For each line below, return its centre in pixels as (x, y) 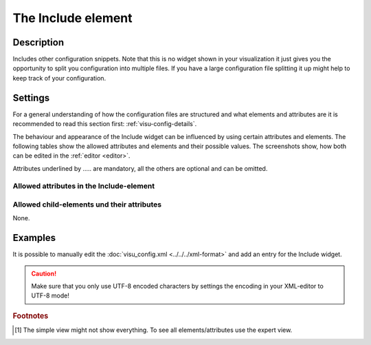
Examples (34, 238)
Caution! (44, 273)
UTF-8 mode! (50, 295)
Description (38, 42)
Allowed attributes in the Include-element (83, 186)
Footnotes (31, 315)
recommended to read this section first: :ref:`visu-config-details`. (105, 124)
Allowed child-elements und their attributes (87, 205)
